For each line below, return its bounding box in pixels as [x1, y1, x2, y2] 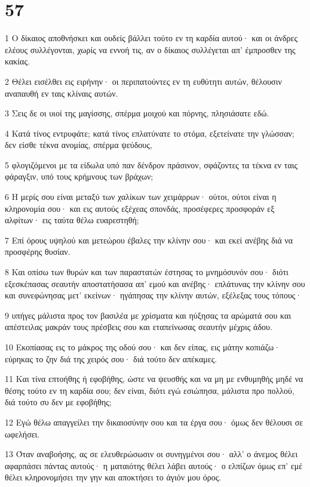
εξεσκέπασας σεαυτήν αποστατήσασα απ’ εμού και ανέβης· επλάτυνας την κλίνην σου [5, 277, 305, 289]
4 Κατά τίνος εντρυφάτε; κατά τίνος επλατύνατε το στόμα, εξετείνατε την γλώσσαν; [5, 127, 294, 139]
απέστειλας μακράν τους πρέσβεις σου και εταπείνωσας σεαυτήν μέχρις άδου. [5, 320, 272, 333]
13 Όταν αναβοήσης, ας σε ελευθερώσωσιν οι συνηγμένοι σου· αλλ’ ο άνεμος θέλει [5, 448, 298, 460]
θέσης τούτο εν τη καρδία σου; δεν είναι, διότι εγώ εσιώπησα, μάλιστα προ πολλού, [5, 384, 294, 396]
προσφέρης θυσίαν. [5, 245, 70, 258]
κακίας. [5, 55, 30, 67]
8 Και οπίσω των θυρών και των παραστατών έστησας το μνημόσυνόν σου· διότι [5, 266, 288, 278]
